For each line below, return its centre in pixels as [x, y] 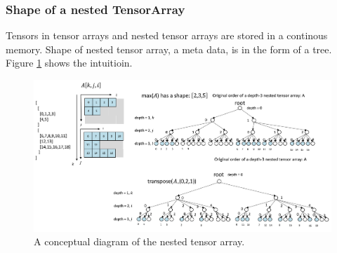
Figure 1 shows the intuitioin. [69, 63]
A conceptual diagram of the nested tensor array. [139, 241]
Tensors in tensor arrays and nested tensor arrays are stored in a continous [167, 35]
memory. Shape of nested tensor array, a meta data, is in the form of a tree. [169, 49]
